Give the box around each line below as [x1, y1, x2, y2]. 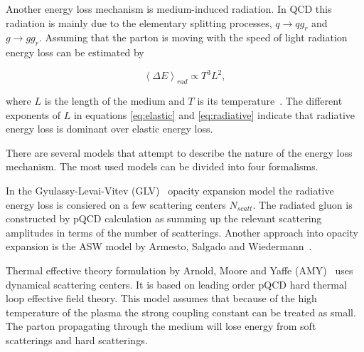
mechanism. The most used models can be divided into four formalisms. [6, 159, 318, 174]
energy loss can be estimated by [6, 45, 144, 60]
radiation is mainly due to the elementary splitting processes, [6, 15, 272, 30]
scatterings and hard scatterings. [6, 332, 148, 347]
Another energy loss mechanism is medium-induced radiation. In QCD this [6, 1, 332, 16]
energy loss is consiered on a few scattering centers [6, 197, 226, 212]
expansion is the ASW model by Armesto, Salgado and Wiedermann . [6, 239, 312, 254]
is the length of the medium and [44, 93, 185, 108]
